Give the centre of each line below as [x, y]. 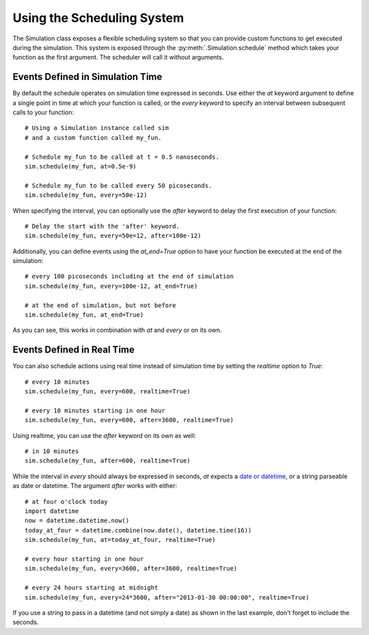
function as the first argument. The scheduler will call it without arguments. [118, 57]
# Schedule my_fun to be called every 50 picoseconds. [119, 185]
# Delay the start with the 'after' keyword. [102, 226]
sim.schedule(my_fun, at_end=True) [84, 315]
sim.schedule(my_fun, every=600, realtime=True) [108, 391]
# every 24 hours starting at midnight [92, 588]
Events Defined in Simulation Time [87, 77]
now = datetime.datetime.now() [77, 521]
